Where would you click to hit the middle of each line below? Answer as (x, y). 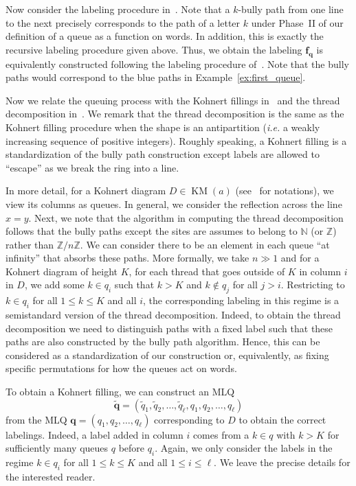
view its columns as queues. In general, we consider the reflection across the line (174, 204)
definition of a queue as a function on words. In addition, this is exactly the (165, 36)
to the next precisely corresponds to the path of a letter (123, 22)
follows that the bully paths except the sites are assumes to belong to (152, 231)
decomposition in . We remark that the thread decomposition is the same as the (175, 114)
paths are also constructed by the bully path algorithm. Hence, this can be (163, 342)
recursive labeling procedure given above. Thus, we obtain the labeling (154, 49)
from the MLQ (36, 419)
